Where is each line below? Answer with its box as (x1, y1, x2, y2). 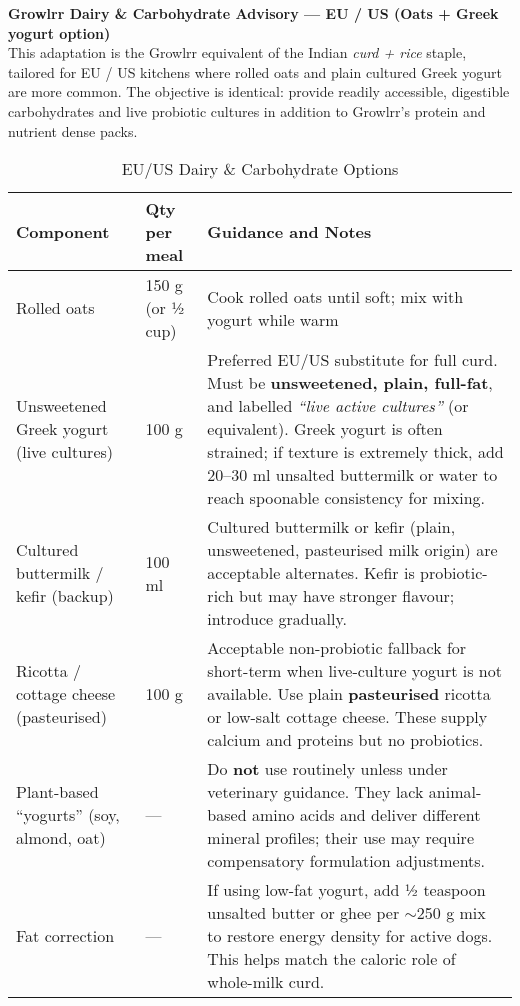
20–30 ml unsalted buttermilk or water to (207, 463, 498, 487)
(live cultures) (16, 440, 114, 464)
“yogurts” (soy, (16, 803, 120, 827)
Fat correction (16, 924, 115, 948)
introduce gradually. (207, 607, 348, 631)
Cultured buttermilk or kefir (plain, (207, 515, 456, 539)
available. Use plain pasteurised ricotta (207, 682, 491, 706)
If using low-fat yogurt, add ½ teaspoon (207, 878, 486, 902)
